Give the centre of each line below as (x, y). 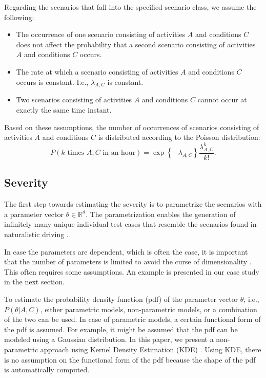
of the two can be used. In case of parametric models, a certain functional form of (132, 319)
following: (19, 17)
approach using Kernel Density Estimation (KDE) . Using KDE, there (151, 349)
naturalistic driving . (36, 234)
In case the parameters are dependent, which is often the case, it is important (126, 251)
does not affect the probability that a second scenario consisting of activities (136, 44)
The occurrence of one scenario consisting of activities (101, 34)
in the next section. (34, 282)
